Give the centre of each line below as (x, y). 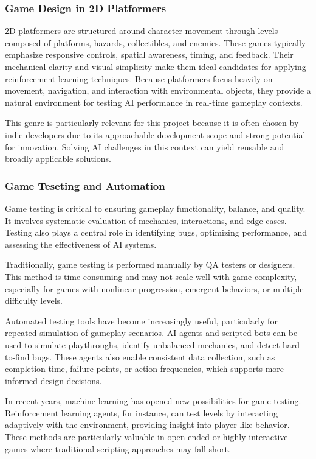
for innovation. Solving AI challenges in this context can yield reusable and (145, 146)
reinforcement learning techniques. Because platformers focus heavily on (139, 78)
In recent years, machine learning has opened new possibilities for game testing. (153, 401)
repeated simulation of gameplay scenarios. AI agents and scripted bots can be (151, 333)
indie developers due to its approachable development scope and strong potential (155, 134)
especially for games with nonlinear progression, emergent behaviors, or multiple (154, 288)
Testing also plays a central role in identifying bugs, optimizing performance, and (156, 232)
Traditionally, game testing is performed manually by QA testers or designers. (150, 265)
